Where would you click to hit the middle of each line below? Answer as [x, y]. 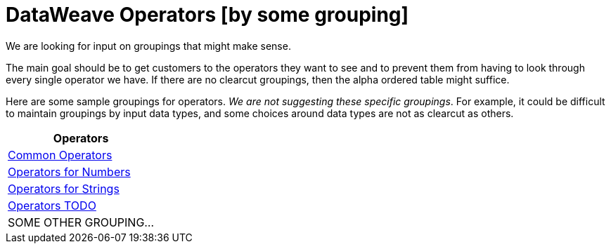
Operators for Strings [64, 188]
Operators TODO [52, 205]
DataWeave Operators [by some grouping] [207, 15]
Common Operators [60, 155]
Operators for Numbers [69, 171]
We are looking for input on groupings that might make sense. [148, 46]
